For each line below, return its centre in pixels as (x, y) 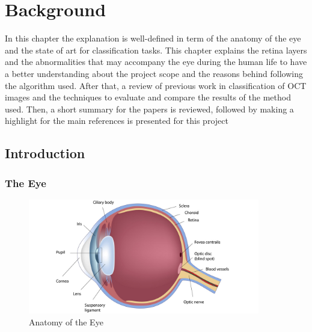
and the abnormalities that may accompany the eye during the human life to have (156, 62)
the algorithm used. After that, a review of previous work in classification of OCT (156, 85)
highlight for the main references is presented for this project (117, 121)
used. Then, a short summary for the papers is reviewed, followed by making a (149, 109)
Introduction (45, 153)
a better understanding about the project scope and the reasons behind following (154, 73)
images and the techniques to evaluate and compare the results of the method (148, 97)
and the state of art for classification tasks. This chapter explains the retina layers (156, 50)
